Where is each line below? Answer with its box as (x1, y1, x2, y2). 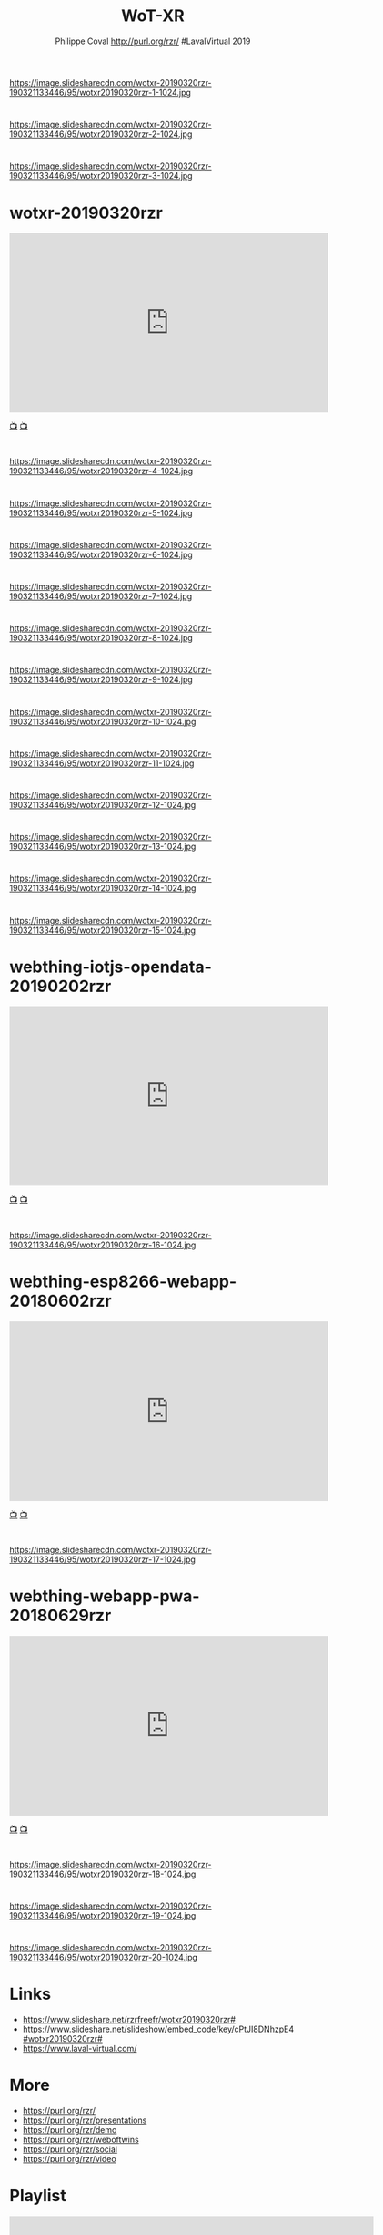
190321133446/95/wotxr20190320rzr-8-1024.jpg (9, 633, 193, 644)
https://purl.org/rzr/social (22, 2144, 118, 2155)
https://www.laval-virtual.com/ (22, 2044, 137, 2054)
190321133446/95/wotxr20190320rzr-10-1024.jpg (9, 716, 197, 727)
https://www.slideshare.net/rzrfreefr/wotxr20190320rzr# (22, 2014, 237, 2025)
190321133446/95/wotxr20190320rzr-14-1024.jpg (9, 883, 197, 894)
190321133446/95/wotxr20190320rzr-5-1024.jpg (9, 507, 193, 518)
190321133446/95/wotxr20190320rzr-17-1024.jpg (9, 1554, 196, 1565)
